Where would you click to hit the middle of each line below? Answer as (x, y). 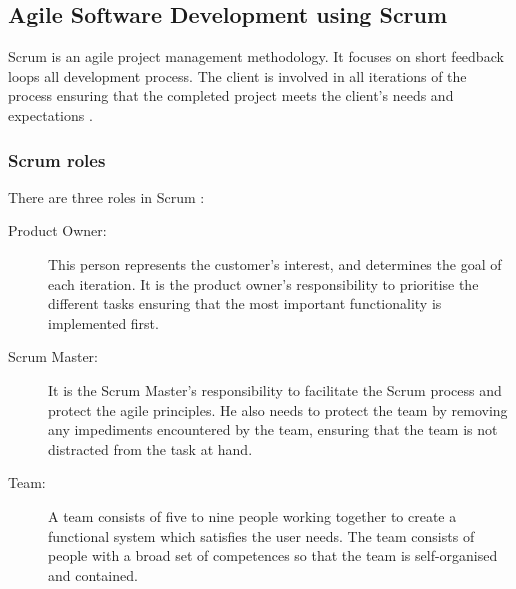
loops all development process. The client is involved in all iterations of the (237, 75)
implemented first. (103, 322)
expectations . (50, 114)
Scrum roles (57, 159)
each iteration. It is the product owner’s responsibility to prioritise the (263, 283)
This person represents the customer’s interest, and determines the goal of (275, 263)
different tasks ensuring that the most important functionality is (245, 303)
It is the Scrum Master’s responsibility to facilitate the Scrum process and (275, 389)
